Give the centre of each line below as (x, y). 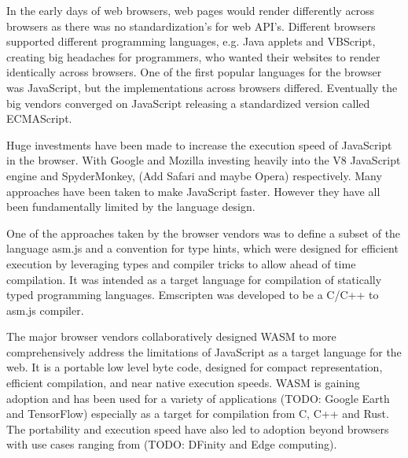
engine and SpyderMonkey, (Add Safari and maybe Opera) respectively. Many (194, 175)
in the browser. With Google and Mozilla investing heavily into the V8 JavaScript (204, 160)
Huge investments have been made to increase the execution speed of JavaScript (199, 144)
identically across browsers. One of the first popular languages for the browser (194, 72)
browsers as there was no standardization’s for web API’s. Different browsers (191, 26)
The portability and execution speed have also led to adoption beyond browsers (198, 428)
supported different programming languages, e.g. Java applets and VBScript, (191, 41)
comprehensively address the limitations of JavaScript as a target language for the (204, 351)
